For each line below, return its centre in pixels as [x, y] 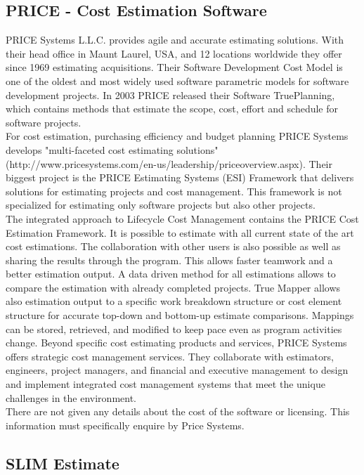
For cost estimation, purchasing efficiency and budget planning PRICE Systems [177, 136]
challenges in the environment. [71, 397]
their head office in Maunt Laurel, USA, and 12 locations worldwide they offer [174, 53]
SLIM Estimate [63, 463]
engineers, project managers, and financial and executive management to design [177, 370]
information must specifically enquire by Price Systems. [125, 425]
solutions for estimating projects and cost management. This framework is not [174, 191]
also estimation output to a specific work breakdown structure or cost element [174, 301]
